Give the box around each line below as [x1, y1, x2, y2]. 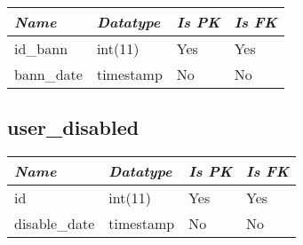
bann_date [14, 64, 83, 84]
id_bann [14, 38, 68, 59]
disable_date [14, 213, 95, 234]
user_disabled [7, 114, 140, 141]
